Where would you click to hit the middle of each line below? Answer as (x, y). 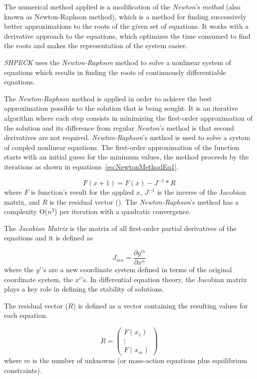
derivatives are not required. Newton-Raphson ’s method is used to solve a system (127, 137)
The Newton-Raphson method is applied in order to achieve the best (108, 98)
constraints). (23, 370)
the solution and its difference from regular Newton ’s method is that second (119, 127)
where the (19, 269)
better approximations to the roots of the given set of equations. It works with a (127, 26)
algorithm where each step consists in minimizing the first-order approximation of (128, 117)
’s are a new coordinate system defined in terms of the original (137, 269)
